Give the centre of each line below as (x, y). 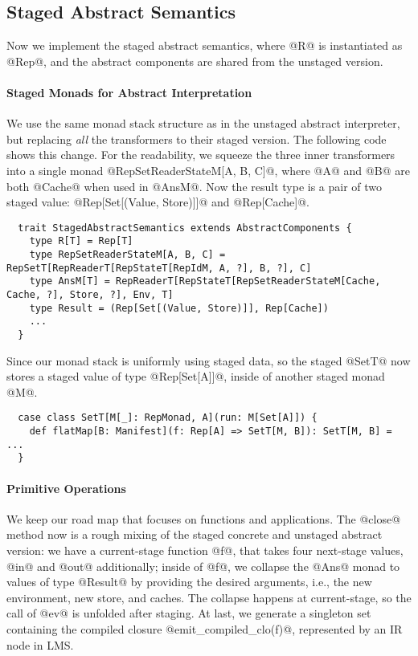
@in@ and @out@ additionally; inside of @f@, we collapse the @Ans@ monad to (203, 566)
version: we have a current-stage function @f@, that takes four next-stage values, (205, 550)
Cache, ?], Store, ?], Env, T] (90, 295)
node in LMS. (40, 644)
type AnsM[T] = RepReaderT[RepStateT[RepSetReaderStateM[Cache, (205, 281)
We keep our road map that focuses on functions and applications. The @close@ (204, 518)
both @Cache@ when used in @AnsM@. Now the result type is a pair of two (195, 186)
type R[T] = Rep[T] (81, 241)
